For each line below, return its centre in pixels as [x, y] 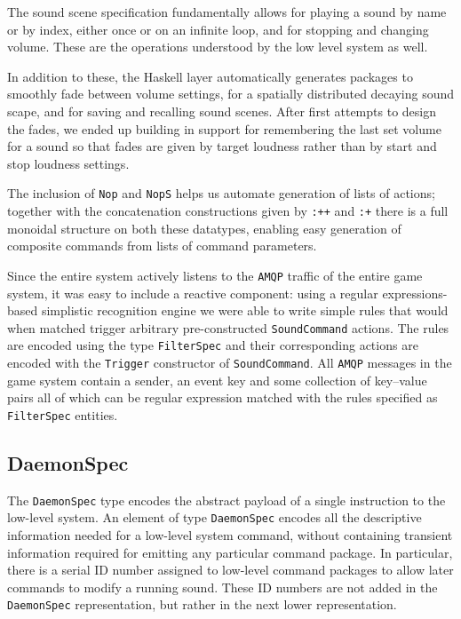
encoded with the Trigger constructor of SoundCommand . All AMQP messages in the [230, 362]
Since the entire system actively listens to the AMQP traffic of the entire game [215, 275]
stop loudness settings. [68, 163]
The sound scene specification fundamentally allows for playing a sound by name [227, 12]
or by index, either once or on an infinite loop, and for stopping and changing [218, 29]
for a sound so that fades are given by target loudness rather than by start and [222, 146]
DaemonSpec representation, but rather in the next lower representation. [202, 604]
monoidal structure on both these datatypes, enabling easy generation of [204, 228]
